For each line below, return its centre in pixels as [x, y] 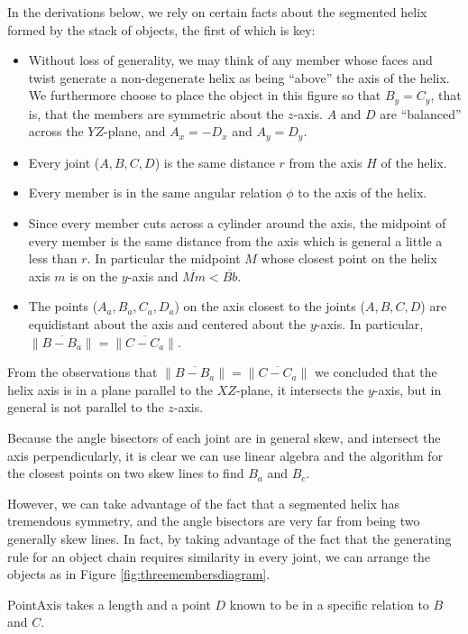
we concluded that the [376, 372]
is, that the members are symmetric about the [156, 113]
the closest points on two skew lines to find [126, 473]
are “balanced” [421, 113]
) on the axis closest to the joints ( [270, 306]
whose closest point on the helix [349, 258]
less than [53, 258]
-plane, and [135, 131]
